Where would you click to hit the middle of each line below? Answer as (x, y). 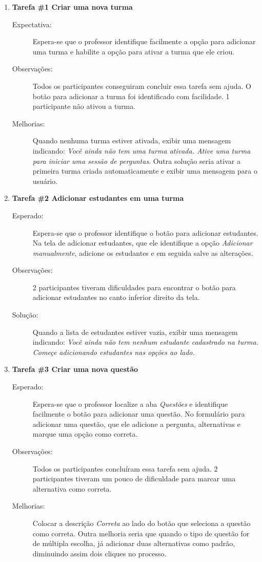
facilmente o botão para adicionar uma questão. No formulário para (139, 414)
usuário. (45, 181)
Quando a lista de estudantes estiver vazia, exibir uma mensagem (135, 332)
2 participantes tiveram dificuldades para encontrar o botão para (134, 287)
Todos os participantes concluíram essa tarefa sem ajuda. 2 (125, 468)
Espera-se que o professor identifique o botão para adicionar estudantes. (145, 232)
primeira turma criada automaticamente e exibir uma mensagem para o (145, 171)
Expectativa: (32, 24)
